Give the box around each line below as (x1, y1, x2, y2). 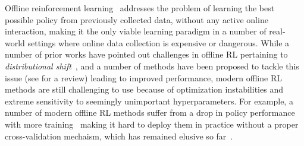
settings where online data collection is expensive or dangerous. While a (27, 36, 290, 49)
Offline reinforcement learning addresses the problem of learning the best (5, 2, 275, 14)
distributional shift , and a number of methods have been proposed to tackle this (5, 59, 299, 72)
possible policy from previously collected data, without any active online (5, 13, 268, 26)
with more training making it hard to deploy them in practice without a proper (5, 118, 299, 130)
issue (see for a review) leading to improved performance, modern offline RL (5, 71, 282, 84)
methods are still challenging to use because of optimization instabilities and (5, 83, 283, 96)
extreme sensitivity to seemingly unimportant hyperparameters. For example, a (5, 94, 293, 107)
